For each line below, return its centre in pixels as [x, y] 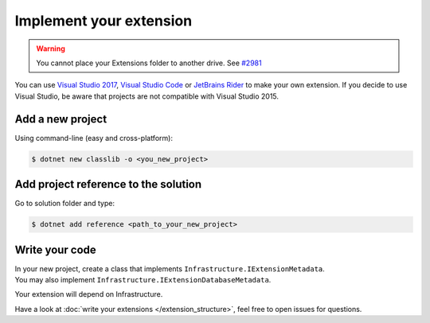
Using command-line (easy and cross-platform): [94, 138]
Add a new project [61, 119]
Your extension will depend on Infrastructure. [89, 294]
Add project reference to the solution [108, 184]
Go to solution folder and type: [65, 204]
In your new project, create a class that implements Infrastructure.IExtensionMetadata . [170, 269]
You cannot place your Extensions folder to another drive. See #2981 [149, 63]
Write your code [56, 249]
